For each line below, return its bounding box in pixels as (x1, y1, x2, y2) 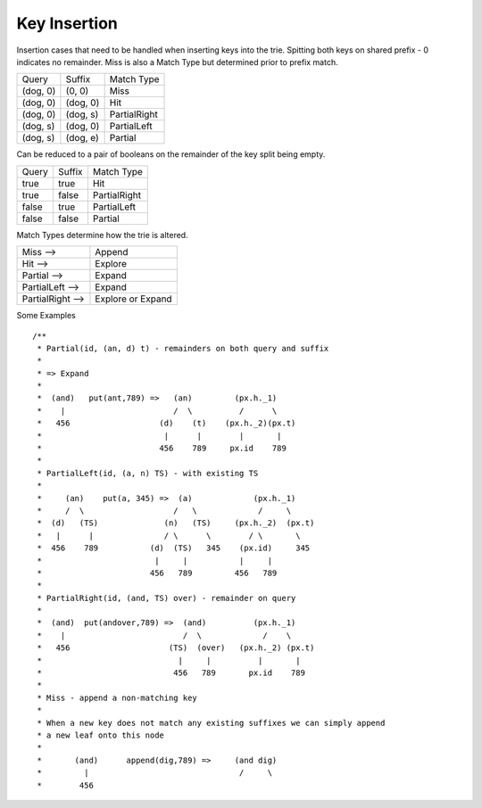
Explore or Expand (95, 293, 173, 305)
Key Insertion (16, 13, 118, 33)
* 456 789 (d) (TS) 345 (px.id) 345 (37, 543, 311, 553)
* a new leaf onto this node (37, 730, 165, 740)
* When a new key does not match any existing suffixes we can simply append (37, 718, 386, 728)
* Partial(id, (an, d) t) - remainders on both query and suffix (37, 343, 329, 353)
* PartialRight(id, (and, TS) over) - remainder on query (37, 593, 296, 603)
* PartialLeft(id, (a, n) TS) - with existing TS (37, 468, 259, 478)
